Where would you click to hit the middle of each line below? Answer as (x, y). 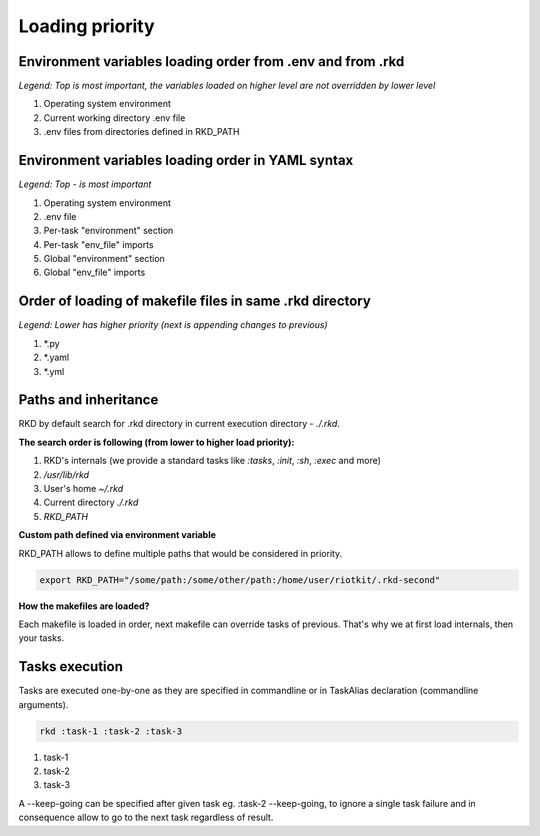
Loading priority (86, 26)
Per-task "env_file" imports (98, 244)
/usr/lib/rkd (66, 474)
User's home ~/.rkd (83, 489)
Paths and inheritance (88, 400)
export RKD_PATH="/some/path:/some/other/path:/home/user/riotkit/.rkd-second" (240, 579)
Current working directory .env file (114, 117)
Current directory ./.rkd (91, 502)
